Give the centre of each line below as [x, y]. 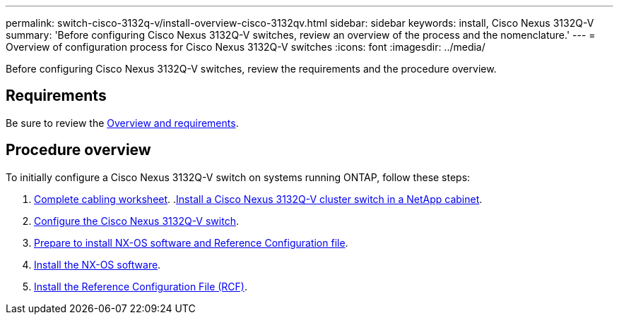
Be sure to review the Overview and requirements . [122, 123]
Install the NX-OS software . [98, 264]
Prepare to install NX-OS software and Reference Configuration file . [191, 242]
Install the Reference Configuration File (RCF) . [141, 286]
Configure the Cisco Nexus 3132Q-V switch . [136, 221]
